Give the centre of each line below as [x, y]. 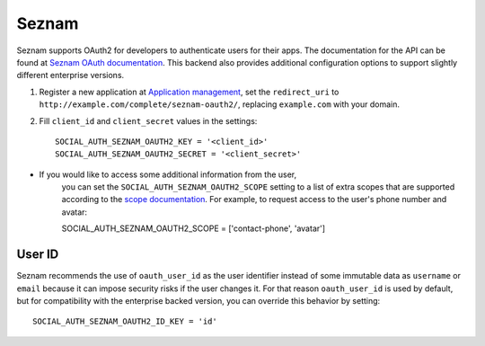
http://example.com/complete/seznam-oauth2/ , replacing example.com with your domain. [219, 104]
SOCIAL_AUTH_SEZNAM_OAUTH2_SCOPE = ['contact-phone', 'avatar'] [194, 228]
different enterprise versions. [71, 75]
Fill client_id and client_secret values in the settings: [148, 120]
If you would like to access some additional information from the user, [168, 174]
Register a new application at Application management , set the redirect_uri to [189, 92]
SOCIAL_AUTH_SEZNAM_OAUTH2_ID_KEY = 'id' [125, 322]
